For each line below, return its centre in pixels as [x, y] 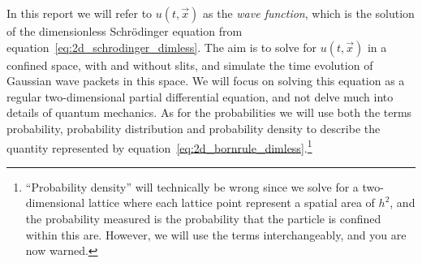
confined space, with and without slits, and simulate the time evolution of [190, 65]
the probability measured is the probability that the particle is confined [203, 218]
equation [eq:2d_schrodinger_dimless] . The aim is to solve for [162, 47]
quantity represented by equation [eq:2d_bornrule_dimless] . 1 [159, 146]
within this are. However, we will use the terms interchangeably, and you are [216, 234]
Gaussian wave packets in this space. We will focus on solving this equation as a [206, 81]
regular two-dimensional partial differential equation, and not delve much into [200, 96]
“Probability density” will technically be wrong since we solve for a [192, 186]
